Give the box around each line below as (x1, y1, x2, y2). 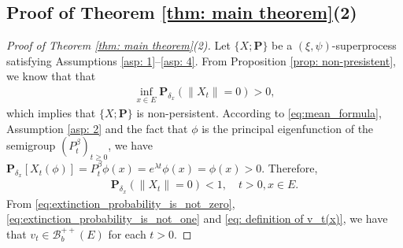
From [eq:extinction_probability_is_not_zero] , (6, 194, 235, 211)
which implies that (6, 105, 96, 121)
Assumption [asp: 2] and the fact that (6, 120, 188, 136)
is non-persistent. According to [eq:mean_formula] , (136, 105, 382, 121)
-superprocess (331, 37, 397, 54)
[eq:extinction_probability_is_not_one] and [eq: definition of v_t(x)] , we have (6, 210, 388, 227)
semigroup (6, 137, 56, 154)
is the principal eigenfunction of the (201, 120, 374, 136)
